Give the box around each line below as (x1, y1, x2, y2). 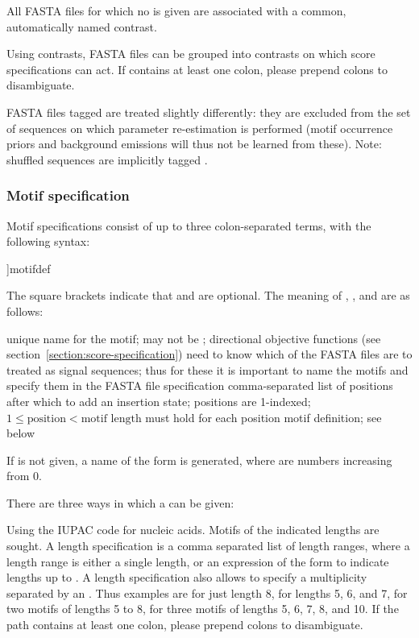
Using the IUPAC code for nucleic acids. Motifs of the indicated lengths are (6, 521, 380, 538)
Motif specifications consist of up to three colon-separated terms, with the (6, 217, 371, 234)
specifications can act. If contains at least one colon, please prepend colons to (6, 60, 388, 77)
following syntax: (6, 233, 90, 250)
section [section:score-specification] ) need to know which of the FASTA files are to (6, 346, 413, 362)
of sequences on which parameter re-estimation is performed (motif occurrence (6, 119, 393, 136)
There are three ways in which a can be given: (6, 494, 234, 511)
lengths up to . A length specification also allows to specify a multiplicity (6, 569, 367, 586)
